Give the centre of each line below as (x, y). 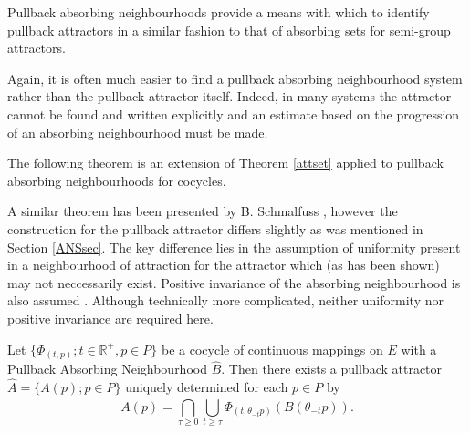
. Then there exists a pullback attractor (332, 369)
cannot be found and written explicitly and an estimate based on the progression (234, 113)
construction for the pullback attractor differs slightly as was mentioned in (215, 228)
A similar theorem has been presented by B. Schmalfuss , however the (203, 211)
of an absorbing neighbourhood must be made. (138, 132)
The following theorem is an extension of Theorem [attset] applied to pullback (225, 163)
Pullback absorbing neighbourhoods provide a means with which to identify (219, 12)
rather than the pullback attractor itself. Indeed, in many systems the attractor (230, 96)
